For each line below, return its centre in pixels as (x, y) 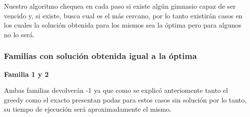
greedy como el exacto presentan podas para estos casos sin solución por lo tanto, (125, 99)
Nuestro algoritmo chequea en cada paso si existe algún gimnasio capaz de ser (120, 6)
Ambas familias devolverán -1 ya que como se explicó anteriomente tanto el (116, 90)
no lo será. (19, 34)
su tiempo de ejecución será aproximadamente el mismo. (88, 109)
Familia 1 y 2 (26, 74)
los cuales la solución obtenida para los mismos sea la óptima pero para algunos (123, 25)
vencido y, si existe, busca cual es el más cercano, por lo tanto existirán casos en (123, 15)
